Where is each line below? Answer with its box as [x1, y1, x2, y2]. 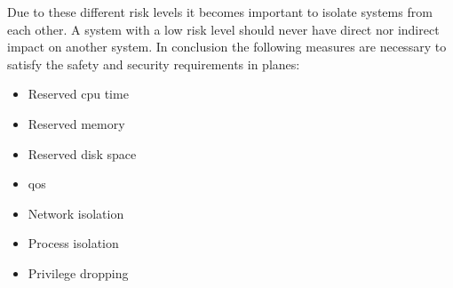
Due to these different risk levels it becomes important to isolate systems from [7, 3, 433, 20]
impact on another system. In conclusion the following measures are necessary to [7, 37, 447, 56]
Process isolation [28, 234, 119, 252]
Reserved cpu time [28, 84, 129, 103]
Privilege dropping [28, 263, 129, 282]
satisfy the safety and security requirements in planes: [7, 54, 300, 73]
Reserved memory [28, 114, 125, 132]
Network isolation [28, 204, 124, 222]
